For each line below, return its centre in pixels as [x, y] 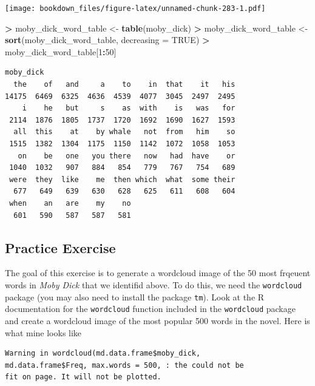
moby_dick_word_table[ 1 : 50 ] [61, 51]
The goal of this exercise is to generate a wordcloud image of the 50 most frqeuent [158, 273]
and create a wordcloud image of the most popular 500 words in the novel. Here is [157, 320]
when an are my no [70, 203]
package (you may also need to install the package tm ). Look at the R [135, 296]
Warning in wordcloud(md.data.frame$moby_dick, [103, 354]
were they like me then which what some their [122, 179]
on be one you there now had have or [127, 156]
